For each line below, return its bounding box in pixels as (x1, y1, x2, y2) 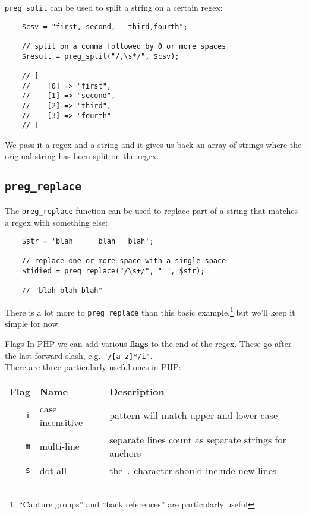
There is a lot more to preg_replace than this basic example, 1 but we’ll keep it (5, 304, 295, 318)
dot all (39, 463, 67, 477)
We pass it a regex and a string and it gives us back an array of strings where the (5, 138, 302, 150)
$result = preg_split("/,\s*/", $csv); (21, 52, 179, 61)
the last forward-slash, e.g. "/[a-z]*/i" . (5, 349, 153, 361)
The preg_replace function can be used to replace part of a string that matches (5, 204, 298, 216)
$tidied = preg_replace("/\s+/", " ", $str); (21, 267, 205, 276)
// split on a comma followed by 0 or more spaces (21, 42, 226, 51)
